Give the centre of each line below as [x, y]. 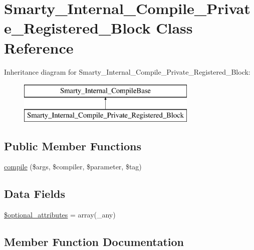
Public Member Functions [73, 146]
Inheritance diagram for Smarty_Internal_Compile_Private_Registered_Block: [127, 71]
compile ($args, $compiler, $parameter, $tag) [73, 167]
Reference [39, 47]
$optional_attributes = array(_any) [60, 215]
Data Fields [35, 194]
